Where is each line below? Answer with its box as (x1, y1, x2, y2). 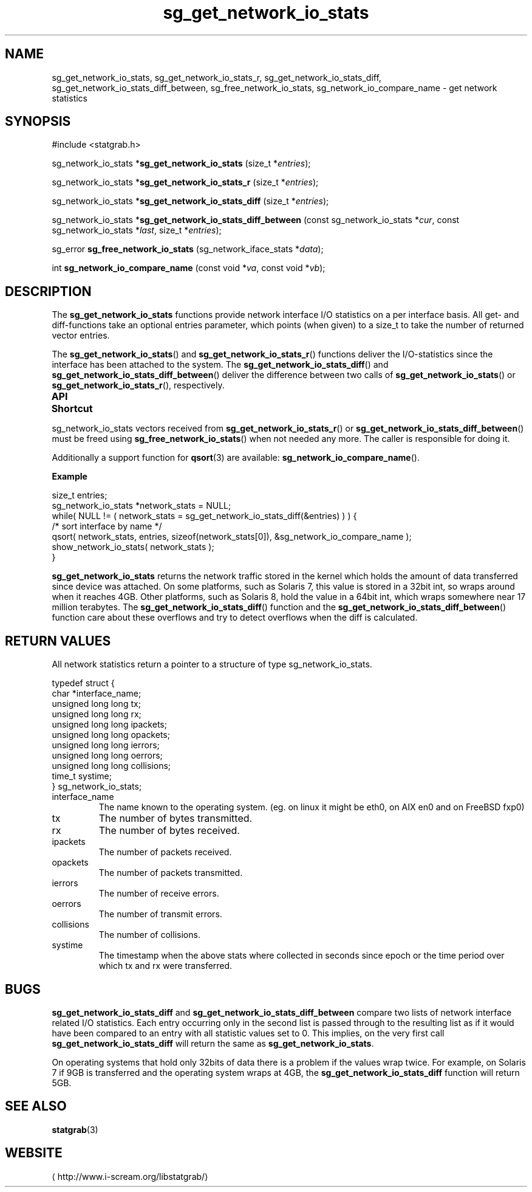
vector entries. (52, 330, 110, 341)
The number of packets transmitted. (98, 867, 243, 878)
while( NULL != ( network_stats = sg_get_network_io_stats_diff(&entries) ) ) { (52, 511, 357, 522)
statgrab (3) (52, 1124, 98, 1135)
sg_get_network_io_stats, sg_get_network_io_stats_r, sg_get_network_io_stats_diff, (52, 72, 381, 83)
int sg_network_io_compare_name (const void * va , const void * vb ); (52, 263, 326, 274)
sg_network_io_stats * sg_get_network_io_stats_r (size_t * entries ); (52, 177, 319, 188)
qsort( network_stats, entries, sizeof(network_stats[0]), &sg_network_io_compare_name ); (52, 531, 412, 542)
